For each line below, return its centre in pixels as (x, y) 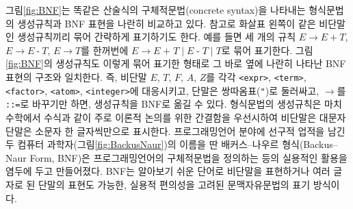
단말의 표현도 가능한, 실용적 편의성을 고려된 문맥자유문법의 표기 (174, 184)
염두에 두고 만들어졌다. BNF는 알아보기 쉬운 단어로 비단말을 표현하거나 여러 (168, 171)
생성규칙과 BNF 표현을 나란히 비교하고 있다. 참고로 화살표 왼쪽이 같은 (167, 23)
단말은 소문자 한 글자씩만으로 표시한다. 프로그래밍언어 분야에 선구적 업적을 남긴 (175, 131)
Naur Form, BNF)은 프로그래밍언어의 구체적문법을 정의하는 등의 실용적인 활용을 (176, 157)
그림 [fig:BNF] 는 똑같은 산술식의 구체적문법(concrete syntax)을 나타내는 (156, 10)
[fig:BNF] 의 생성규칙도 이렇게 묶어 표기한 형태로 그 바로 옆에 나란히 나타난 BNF (176, 63)
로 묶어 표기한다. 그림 (267, 50)
